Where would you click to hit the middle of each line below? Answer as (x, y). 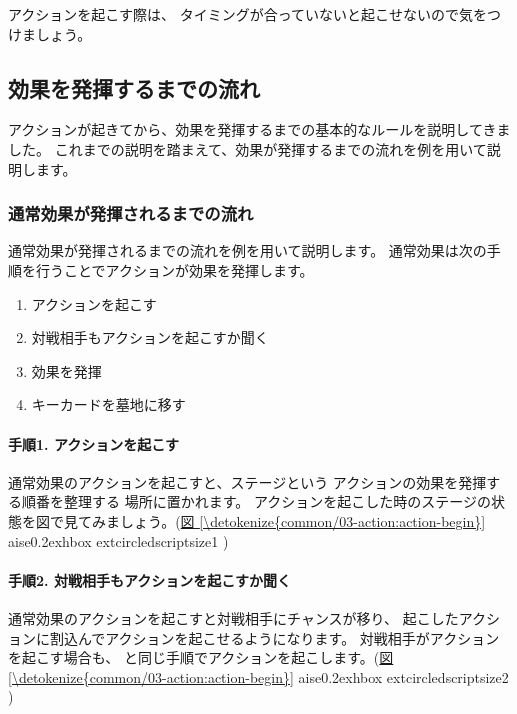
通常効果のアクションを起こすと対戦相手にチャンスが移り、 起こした (233, 617)
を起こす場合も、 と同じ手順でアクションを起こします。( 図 (201, 657)
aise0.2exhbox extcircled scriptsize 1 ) (118, 540)
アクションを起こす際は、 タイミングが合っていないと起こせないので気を (247, 14)
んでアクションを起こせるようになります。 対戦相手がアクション (288, 637)
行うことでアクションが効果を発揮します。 (174, 269)
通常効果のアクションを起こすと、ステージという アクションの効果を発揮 (247, 481)
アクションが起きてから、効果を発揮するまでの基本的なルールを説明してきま (259, 129)
